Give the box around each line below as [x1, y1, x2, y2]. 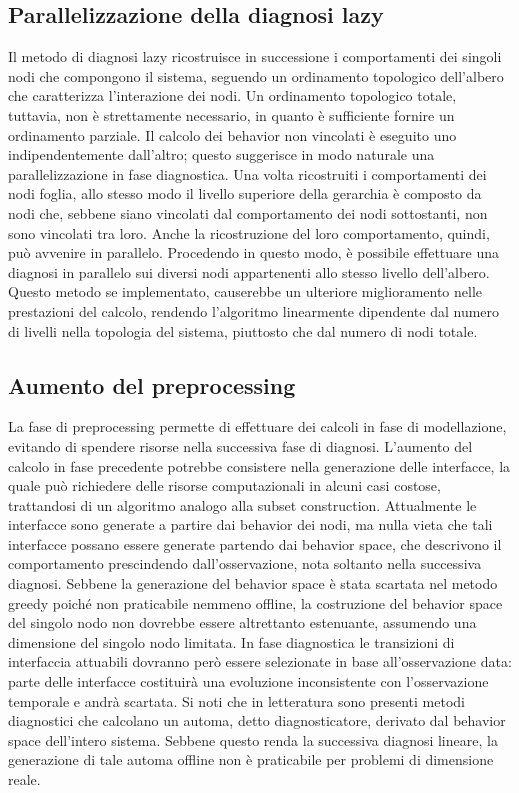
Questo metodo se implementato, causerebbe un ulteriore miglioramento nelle [8, 281, 483, 302]
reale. [8, 769, 41, 789]
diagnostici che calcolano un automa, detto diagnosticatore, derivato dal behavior [8, 710, 506, 731]
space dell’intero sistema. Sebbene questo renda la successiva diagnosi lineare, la [8, 729, 498, 750]
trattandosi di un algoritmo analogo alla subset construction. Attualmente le [8, 494, 477, 515]
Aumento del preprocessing [8, 369, 296, 400]
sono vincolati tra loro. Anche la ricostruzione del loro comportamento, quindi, [8, 222, 490, 243]
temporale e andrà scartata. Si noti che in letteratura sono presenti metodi [8, 690, 466, 711]
